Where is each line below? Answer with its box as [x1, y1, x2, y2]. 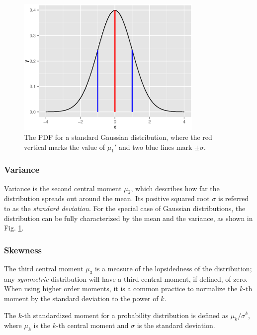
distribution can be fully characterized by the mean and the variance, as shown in [4, 213, 253, 223]
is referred [218, 193, 249, 204]
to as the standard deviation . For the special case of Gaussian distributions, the [4, 203, 246, 213]
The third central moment [4, 263, 84, 273]
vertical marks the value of [24, 141, 105, 152]
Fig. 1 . [4, 223, 24, 233]
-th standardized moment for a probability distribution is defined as [22, 310, 229, 320]
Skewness [4, 243, 42, 256]
